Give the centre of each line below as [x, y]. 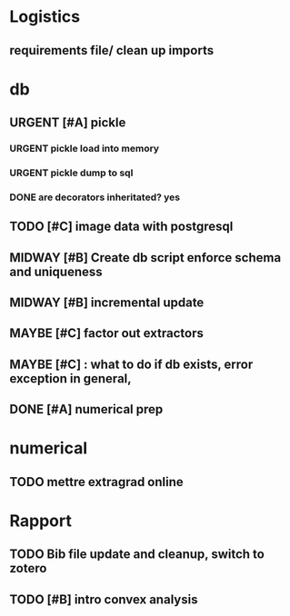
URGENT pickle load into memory [85, 149]
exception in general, [70, 378]
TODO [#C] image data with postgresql [121, 227]
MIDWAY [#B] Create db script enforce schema [145, 258]
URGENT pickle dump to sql [71, 173]
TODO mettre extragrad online [96, 482]
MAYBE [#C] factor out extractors [107, 333]
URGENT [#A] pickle [68, 123]
